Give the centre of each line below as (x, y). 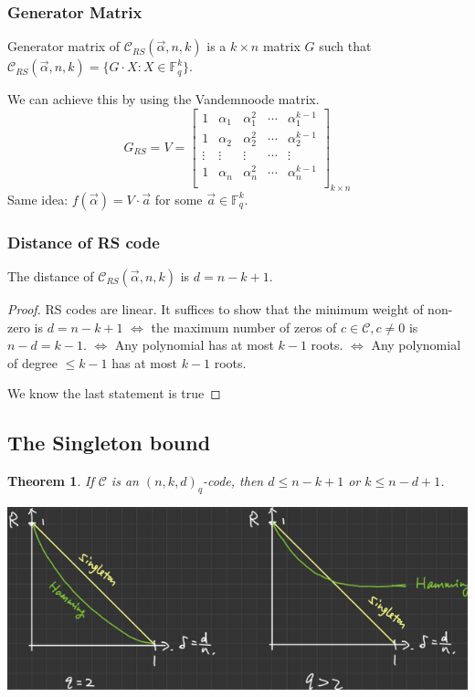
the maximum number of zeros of (244, 327)
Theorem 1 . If (51, 481)
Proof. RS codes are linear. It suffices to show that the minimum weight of (216, 308)
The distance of (51, 275)
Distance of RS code (84, 242)
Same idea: (38, 199)
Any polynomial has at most (194, 345)
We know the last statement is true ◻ (114, 393)
